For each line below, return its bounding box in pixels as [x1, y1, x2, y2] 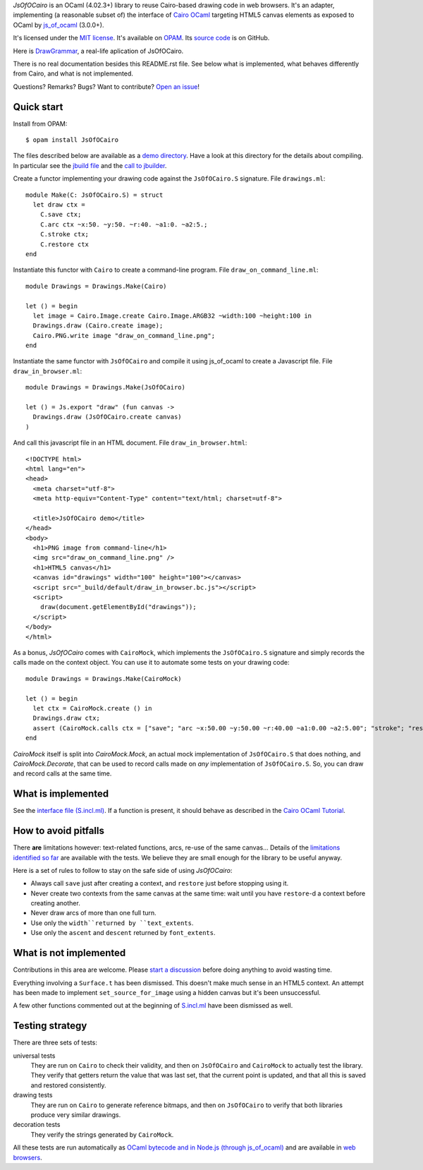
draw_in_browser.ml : [13, 367, 82, 375]
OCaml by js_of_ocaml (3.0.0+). [13, 20, 104, 29]
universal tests [13, 1051, 56, 1060]
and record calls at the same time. [13, 769, 112, 778]
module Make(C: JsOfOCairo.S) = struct [25, 191, 164, 199]
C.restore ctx [39, 240, 90, 248]
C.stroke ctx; [39, 230, 90, 239]
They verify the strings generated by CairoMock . [30, 1130, 174, 1139]
